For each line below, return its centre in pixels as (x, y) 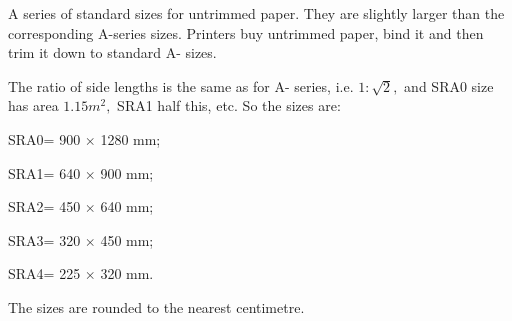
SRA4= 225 (44, 273)
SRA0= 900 (44, 138)
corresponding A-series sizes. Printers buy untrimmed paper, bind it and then (246, 32)
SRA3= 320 (44, 239)
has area (33, 105)
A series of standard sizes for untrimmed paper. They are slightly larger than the (256, 13)
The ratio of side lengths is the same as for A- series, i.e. (181, 85)
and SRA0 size (449, 85)
